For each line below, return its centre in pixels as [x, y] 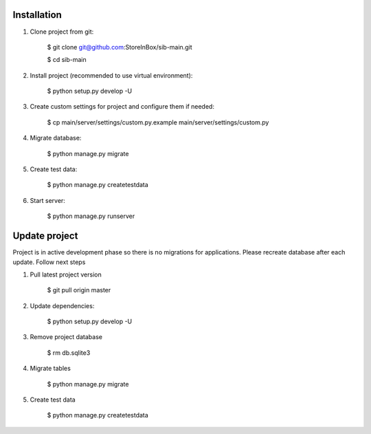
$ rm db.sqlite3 [69, 352]
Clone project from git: [62, 32]
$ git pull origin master [79, 290]
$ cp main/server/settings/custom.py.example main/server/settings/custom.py [158, 122]
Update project [45, 236]
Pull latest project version [66, 274]
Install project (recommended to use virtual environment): [111, 75]
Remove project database [66, 337]
